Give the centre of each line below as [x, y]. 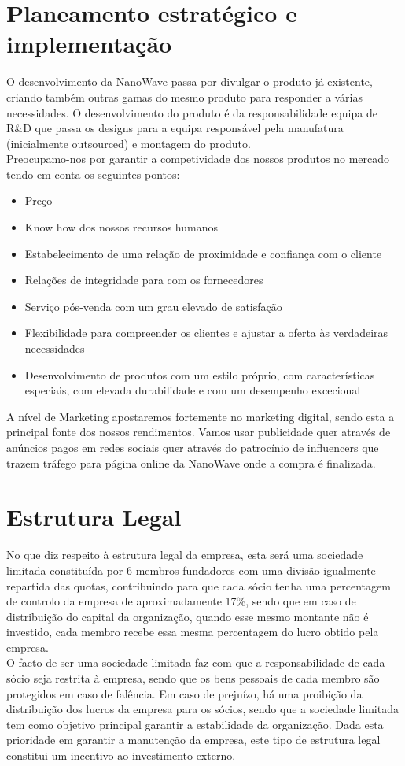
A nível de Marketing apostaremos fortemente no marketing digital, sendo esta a [201, 416]
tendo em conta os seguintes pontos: [93, 174]
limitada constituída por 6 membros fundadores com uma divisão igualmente [191, 570]
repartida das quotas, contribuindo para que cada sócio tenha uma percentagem [199, 585]
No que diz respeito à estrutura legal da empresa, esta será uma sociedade [185, 555]
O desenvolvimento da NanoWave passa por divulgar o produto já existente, [190, 81]
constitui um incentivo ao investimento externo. [121, 755]
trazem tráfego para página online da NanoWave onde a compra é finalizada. [191, 463]
